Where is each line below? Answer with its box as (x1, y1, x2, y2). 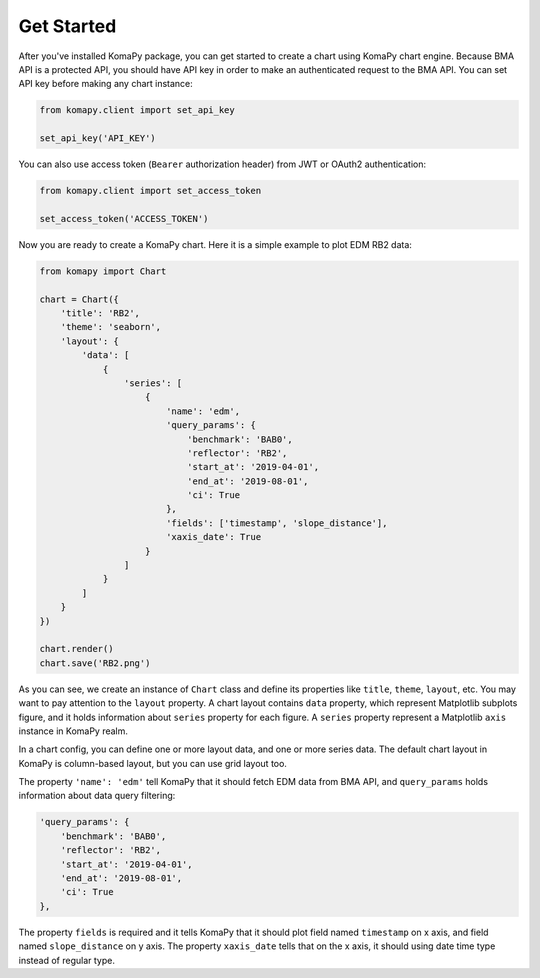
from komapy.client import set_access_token (39, 185, 262, 197)
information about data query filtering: (18, 790, 176, 802)
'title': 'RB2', (60, 307, 140, 319)
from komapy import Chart (39, 265, 167, 277)
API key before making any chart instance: (18, 78, 194, 90)
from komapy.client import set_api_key (39, 105, 235, 116)
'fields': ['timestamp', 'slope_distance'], (165, 517, 388, 529)
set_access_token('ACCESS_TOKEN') (39, 213, 209, 224)
